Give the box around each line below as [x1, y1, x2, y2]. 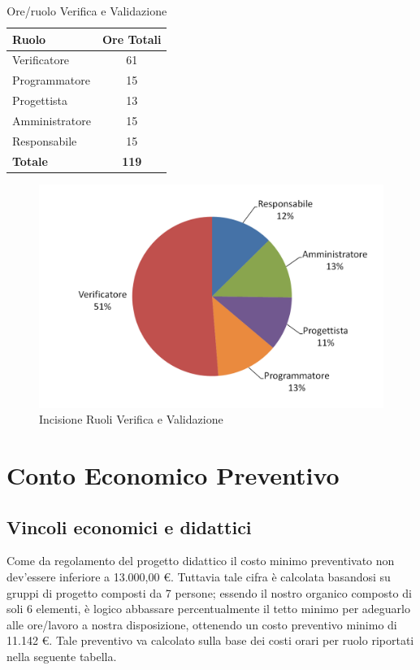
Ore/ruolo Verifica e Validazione [6, 2, 167, 19]
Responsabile [12, 132, 77, 149]
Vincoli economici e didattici [6, 514, 252, 539]
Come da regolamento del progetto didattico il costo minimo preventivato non [6, 552, 395, 569]
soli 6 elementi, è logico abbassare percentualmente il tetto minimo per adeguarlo [6, 600, 410, 617]
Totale [12, 152, 48, 169]
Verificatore [12, 51, 70, 68]
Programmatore [12, 72, 90, 89]
